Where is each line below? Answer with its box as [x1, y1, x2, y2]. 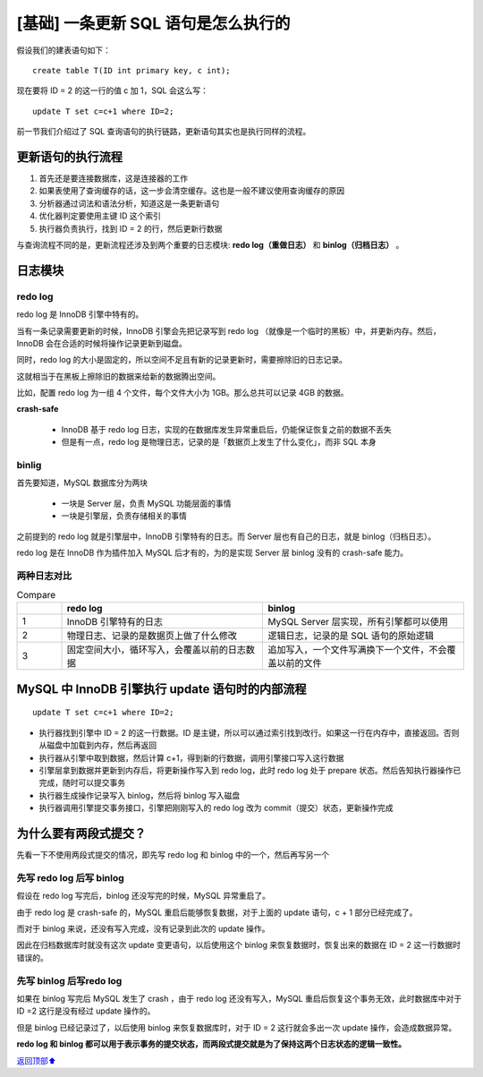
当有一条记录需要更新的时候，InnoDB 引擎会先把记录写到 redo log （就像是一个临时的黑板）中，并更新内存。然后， [16, 325, 442, 336]
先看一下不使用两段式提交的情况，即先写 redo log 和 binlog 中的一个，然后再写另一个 [16, 850, 330, 860]
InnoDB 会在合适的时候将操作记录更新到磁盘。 [16, 338, 187, 348]
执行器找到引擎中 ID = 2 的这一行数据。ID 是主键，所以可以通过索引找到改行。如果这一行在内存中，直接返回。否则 [38, 727, 460, 738]
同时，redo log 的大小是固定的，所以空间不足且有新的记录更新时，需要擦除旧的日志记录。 [16, 355, 348, 365]
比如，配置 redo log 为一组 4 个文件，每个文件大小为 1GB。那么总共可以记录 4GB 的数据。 [16, 388, 349, 398]
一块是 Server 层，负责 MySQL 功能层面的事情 [61, 498, 232, 509]
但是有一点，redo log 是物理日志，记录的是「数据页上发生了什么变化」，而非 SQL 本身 [61, 437, 377, 448]
